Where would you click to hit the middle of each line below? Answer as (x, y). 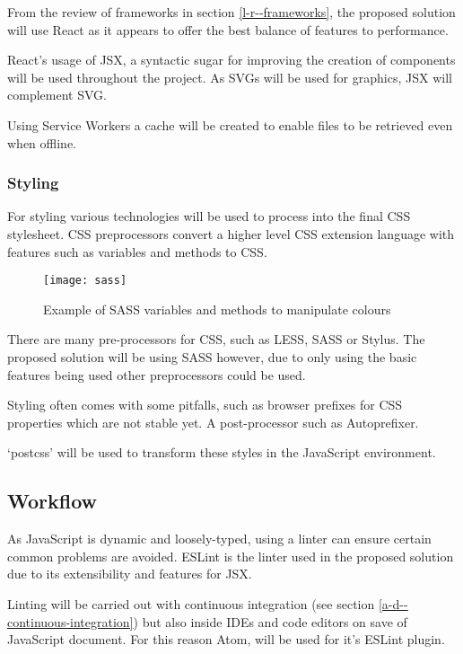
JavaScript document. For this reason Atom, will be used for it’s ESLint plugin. (226, 639)
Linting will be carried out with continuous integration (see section (191, 603)
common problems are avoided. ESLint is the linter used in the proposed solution (231, 556)
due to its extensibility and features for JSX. (130, 574)
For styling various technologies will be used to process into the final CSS (209, 216)
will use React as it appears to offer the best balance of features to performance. (228, 29)
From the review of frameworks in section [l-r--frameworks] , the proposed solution (231, 12)
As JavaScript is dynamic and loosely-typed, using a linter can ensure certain (219, 539)
